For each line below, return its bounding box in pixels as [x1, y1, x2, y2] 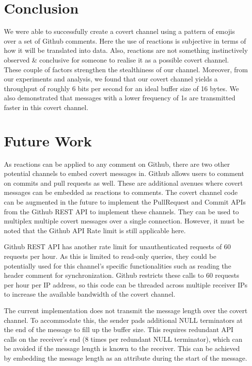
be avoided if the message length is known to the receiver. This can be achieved [4, 343, 240, 353]
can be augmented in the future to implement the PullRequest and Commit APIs [4, 196, 246, 207]
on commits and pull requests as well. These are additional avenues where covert [4, 177, 243, 188]
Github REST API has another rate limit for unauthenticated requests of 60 [4, 241, 231, 252]
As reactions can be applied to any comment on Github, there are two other [4, 159, 230, 169]
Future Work [4, 130, 92, 150]
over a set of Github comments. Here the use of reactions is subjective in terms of [4, 35, 246, 46]
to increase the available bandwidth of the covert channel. [4, 289, 175, 299]
